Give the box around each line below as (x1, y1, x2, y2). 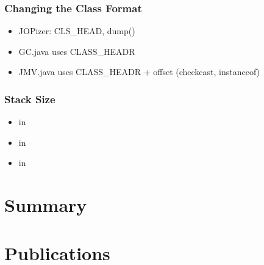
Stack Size (4, 91, 55, 106)
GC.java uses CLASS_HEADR (18, 45, 135, 57)
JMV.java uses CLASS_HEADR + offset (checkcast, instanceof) (18, 65, 260, 78)
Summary (4, 192, 87, 217)
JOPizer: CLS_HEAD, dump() (18, 24, 135, 37)
